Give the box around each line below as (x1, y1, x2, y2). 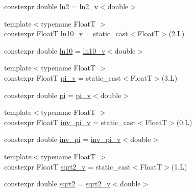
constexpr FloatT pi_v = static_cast (4, 72, 121, 83)
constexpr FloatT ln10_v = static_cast (4, 28, 128, 39)
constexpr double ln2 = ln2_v (4, 1, 99, 11)
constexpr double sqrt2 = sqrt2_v (4, 178, 111, 189)
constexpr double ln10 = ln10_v (4, 45, 106, 56)
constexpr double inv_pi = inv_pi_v (4, 134, 121, 145)
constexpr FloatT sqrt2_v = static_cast (4, 161, 131, 172)
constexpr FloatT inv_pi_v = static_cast (4, 116, 136, 127)
